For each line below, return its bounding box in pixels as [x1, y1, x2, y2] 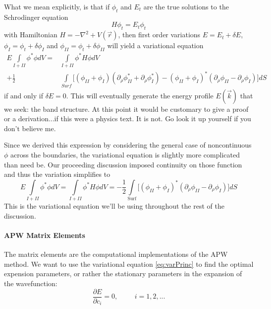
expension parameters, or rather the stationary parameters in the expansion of [4, 268, 242, 279]
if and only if [4, 90, 43, 100]
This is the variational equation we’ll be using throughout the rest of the [4, 201, 224, 211]
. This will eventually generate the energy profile [66, 90, 214, 100]
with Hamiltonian [4, 29, 57, 40]
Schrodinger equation [4, 11, 68, 22]
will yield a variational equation [107, 40, 204, 51]
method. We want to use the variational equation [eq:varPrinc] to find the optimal [4, 258, 254, 269]
